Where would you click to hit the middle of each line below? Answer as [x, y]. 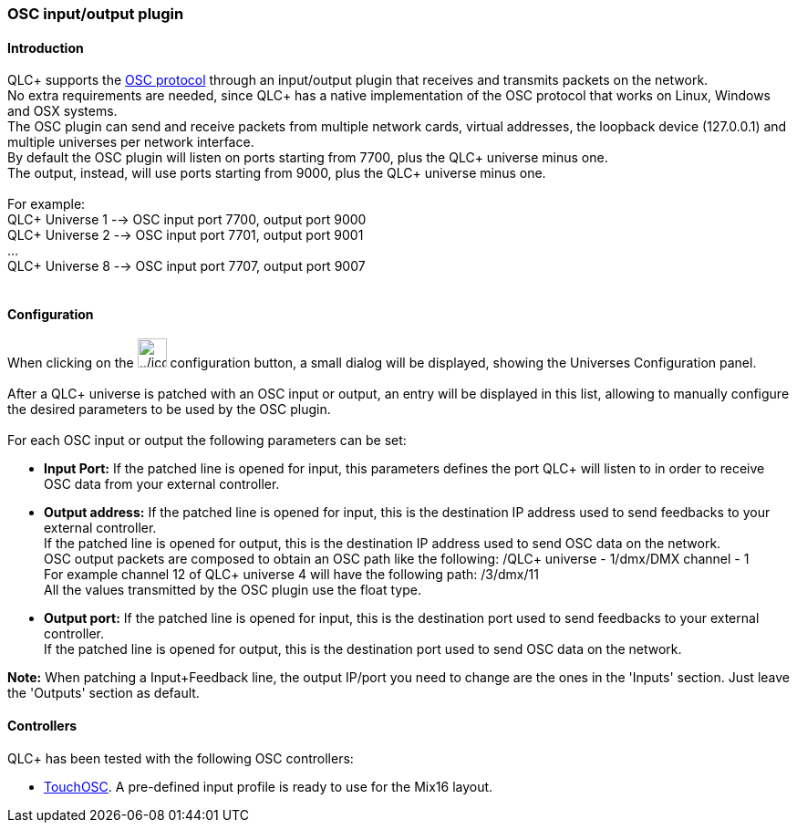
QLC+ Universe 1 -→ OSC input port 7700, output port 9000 [187, 220]
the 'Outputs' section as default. [104, 693]
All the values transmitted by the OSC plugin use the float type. [233, 590]
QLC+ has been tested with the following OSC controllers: [181, 758]
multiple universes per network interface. [131, 142]
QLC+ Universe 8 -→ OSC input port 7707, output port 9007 [186, 266]
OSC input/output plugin [96, 14]
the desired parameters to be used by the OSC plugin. [169, 410]
